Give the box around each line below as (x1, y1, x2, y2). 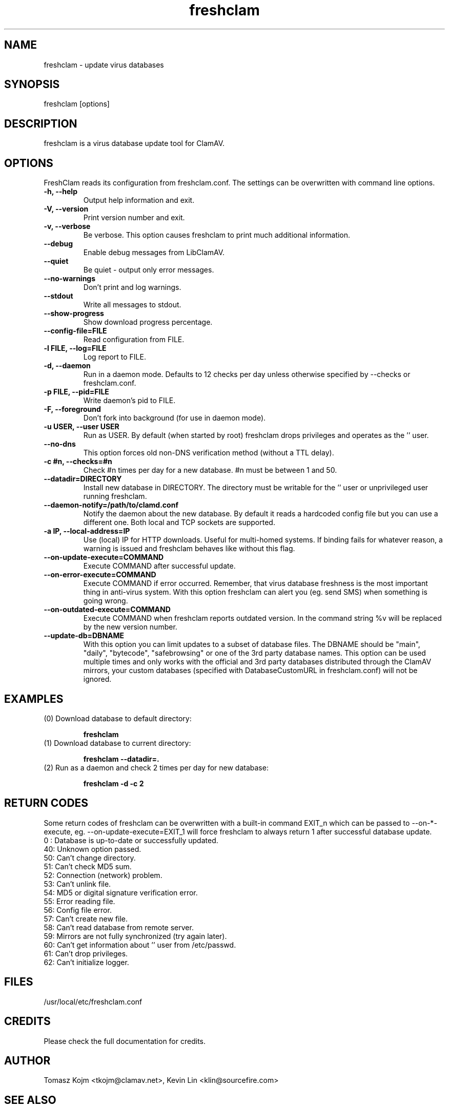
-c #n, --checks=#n (44, 457, 112, 466)
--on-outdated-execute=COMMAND (44, 605, 171, 614)
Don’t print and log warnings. (83, 283, 181, 292)
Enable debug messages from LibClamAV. (83, 248, 225, 257)
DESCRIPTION (4, 117, 77, 130)
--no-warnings (44, 274, 96, 283)
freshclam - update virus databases (44, 60, 164, 69)
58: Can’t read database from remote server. (44, 923, 194, 932)
